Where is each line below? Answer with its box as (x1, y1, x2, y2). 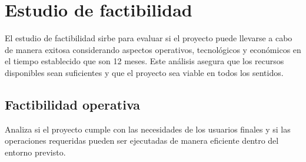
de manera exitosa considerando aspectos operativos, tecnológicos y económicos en (5, 43, 301, 55)
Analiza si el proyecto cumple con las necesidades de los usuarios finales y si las (5, 123, 291, 135)
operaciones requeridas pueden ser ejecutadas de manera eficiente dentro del (5, 134, 279, 147)
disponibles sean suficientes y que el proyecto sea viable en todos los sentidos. (5, 66, 284, 78)
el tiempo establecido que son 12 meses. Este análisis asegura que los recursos (5, 55, 284, 67)
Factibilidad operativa (5, 95, 141, 113)
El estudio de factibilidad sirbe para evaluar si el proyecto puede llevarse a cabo (5, 32, 292, 44)
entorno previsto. (5, 146, 66, 158)
